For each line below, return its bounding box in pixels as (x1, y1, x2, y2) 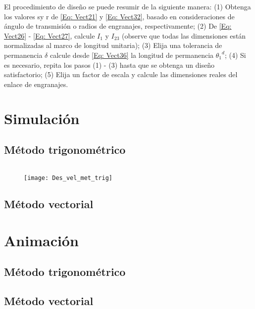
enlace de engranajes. (4, 79, 68, 89)
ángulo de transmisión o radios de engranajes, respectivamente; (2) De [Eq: (4, 21, 232, 31)
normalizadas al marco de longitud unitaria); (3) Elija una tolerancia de (4, 40, 222, 50)
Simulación (4, 108, 80, 128)
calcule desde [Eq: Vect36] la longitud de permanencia (50, 49, 214, 60)
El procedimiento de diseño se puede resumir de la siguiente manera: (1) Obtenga (4, 1, 251, 11)
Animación (4, 230, 79, 250)
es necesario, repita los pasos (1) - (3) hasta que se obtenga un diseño (4, 59, 214, 70)
